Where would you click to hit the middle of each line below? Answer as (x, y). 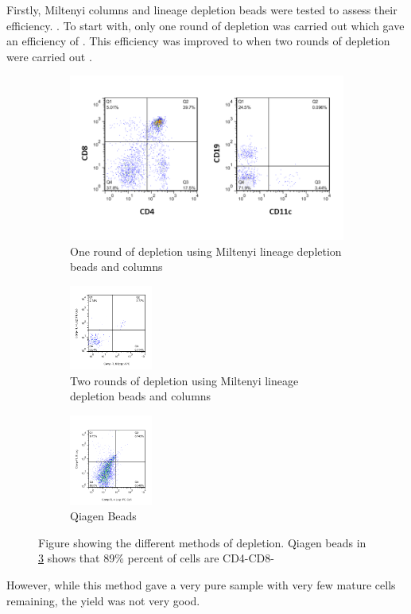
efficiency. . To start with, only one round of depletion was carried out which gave (205, 25)
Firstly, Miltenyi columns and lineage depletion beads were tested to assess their (202, 10)
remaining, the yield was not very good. (103, 600)
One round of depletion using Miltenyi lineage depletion (206, 251)
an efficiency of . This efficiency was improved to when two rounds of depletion (198, 41)
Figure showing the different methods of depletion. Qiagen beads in (202, 542)
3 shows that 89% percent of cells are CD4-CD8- (156, 558)
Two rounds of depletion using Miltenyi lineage (184, 380)
